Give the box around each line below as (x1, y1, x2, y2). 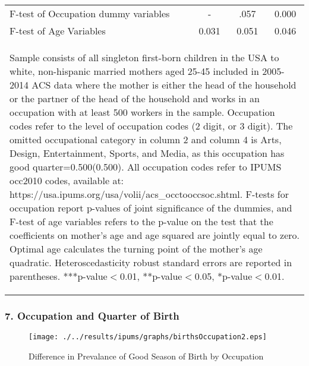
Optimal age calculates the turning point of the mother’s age (10, 242, 263, 255)
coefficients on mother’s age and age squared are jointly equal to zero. (10, 228, 299, 242)
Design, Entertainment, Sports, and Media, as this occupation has (10, 146, 285, 160)
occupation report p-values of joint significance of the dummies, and (10, 201, 292, 214)
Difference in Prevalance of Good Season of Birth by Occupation (29, 349, 264, 362)
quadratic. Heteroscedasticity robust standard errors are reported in (10, 255, 292, 269)
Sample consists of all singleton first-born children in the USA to (10, 51, 279, 64)
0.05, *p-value (194, 269, 253, 283)
